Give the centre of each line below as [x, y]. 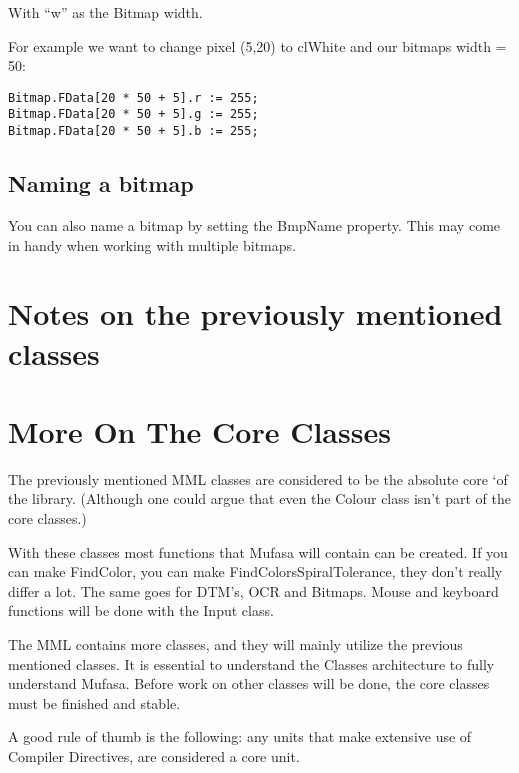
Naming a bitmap [101, 183]
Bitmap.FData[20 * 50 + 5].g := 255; [133, 114]
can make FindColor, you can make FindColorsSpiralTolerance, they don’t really [255, 571]
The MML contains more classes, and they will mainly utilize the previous [235, 643]
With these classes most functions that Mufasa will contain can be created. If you [258, 551]
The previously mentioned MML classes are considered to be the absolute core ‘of [258, 478]
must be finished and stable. [94, 702]
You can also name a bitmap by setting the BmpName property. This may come [254, 224]
